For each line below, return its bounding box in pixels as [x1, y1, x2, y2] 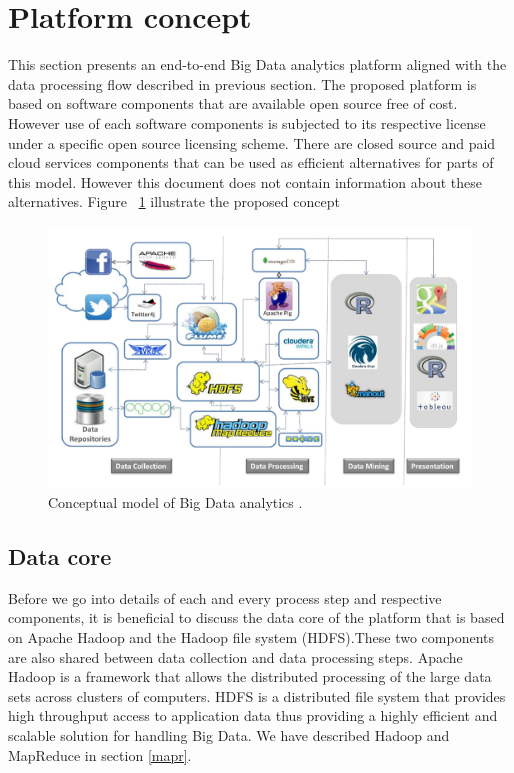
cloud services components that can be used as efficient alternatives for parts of [8, 152, 494, 173]
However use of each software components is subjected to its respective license [8, 112, 486, 133]
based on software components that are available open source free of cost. [8, 93, 458, 114]
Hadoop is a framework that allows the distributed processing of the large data [8, 666, 492, 687]
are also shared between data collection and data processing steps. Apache [8, 646, 463, 667]
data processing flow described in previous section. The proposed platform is [8, 73, 477, 94]
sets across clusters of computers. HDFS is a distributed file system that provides [8, 685, 506, 706]
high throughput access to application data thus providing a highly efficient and [8, 705, 498, 726]
